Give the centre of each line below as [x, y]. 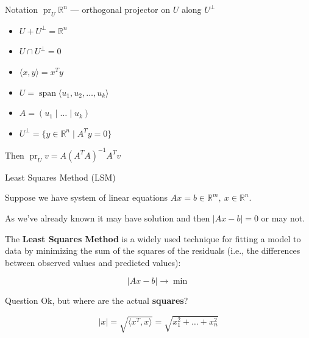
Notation [22, 9]
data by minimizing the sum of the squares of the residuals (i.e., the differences [153, 250]
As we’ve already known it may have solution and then [108, 218]
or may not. [283, 218]
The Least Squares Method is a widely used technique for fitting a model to [153, 238]
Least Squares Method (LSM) [60, 177]
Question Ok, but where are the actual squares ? [97, 300]
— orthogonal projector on [120, 9]
